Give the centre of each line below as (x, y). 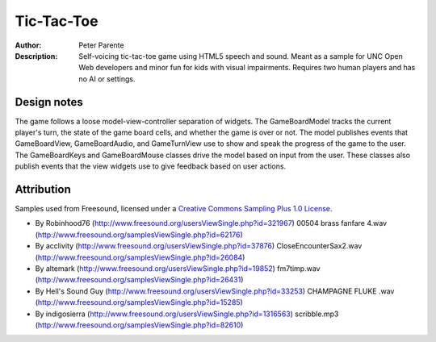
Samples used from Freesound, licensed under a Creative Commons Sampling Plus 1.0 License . (174, 209)
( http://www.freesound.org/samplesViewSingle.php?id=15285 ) (139, 302)
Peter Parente (101, 45)
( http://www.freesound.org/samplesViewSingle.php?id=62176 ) (139, 235)
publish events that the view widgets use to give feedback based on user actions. (151, 166)
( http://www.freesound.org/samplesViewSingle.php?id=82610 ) (139, 325)
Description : (36, 56)
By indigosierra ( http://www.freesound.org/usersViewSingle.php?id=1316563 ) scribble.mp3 (187, 314)
